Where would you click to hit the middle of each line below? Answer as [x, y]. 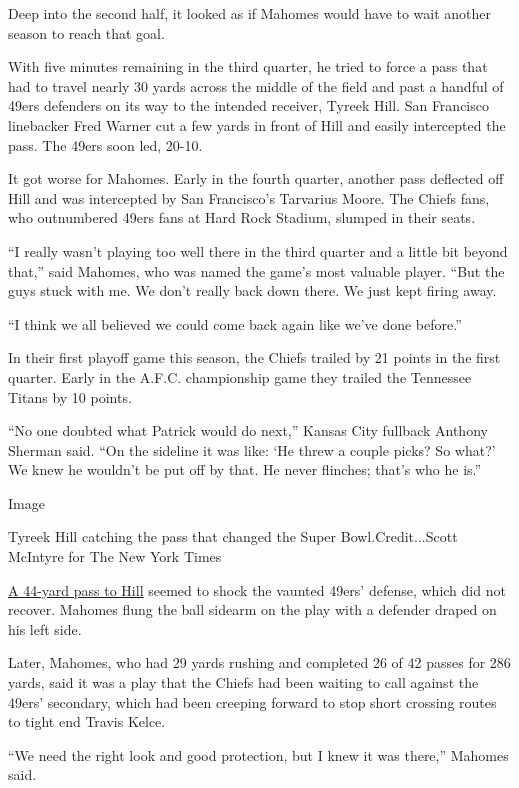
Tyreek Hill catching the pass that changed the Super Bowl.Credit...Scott [233, 536]
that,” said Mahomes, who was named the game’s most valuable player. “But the [256, 270]
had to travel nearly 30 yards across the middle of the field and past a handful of [256, 85]
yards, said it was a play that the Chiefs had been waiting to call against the [243, 682]
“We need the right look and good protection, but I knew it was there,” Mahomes [258, 754]
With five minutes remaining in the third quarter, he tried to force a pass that [248, 66]
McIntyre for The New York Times [115, 556]
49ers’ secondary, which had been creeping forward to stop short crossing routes [252, 701]
